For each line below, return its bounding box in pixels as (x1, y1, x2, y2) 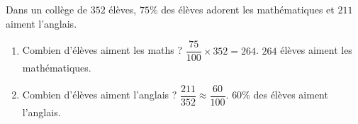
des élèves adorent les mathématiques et (161, 2, 335, 16)
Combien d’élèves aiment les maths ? (22, 43, 183, 57)
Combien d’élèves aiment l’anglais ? (22, 87, 177, 102)
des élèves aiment (253, 87, 328, 102)
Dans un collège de (6, 2, 87, 16)
